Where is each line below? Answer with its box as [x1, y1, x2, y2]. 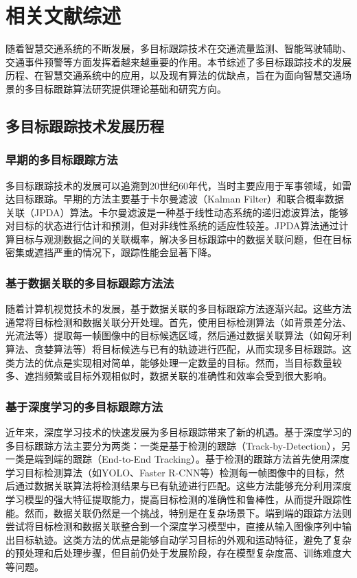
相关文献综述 [5, 1, 122, 30]
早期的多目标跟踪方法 [5, 151, 118, 168]
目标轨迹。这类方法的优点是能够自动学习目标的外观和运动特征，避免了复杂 [14, 532, 352, 546]
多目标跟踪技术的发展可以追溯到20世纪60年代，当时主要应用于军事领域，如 [5, 178, 342, 192]
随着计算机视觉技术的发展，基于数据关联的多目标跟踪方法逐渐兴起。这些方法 [5, 301, 352, 316]
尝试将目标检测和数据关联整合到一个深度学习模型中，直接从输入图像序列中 [5, 519, 342, 533]
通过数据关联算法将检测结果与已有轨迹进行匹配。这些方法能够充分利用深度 [14, 478, 352, 493]
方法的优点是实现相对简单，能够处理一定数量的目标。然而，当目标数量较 [14, 355, 342, 369]
